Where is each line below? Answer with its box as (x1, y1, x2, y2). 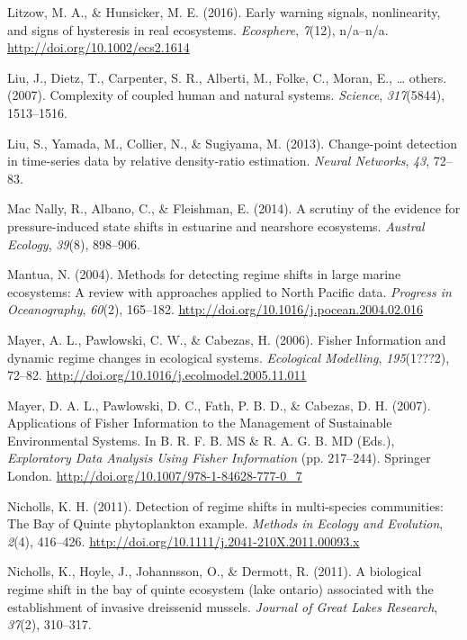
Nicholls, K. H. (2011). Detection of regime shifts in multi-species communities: (7, 496, 444, 515)
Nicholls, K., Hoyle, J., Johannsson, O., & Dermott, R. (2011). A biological (7, 562, 422, 581)
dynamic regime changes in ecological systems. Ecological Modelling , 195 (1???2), (7, 347, 450, 366)
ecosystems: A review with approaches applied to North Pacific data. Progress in (7, 282, 452, 301)
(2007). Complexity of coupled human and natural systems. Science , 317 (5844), (7, 86, 445, 104)
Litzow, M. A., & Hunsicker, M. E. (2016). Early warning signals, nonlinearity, (7, 3, 441, 21)
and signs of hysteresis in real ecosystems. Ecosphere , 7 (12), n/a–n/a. (7, 20, 389, 39)
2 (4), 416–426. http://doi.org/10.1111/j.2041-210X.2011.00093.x (7, 531, 360, 550)
